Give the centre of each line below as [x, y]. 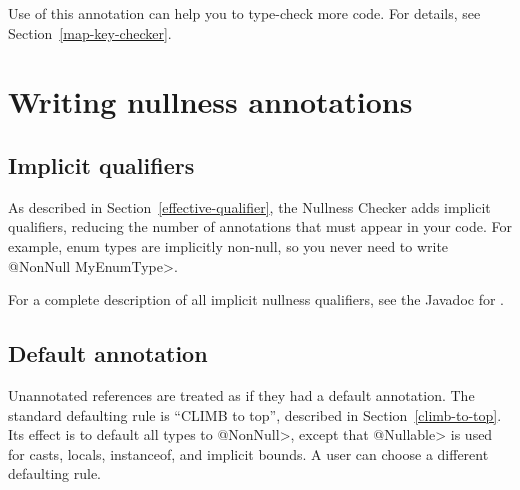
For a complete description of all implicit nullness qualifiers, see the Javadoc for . [256, 299]
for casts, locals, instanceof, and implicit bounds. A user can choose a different [248, 453]
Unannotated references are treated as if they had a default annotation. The [241, 394]
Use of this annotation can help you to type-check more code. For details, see [244, 13]
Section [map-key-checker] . [90, 32]
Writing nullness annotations [210, 101]
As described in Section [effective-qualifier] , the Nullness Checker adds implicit [249, 206]
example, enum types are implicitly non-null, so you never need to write [228, 245]
